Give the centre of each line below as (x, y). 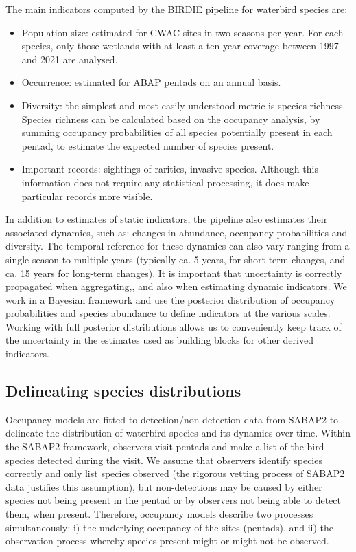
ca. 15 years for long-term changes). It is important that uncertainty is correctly (174, 273)
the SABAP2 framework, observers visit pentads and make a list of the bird (165, 446)
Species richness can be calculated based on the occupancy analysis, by (171, 119)
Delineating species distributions (123, 391)
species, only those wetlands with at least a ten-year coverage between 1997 (180, 46)
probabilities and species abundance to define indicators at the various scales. (168, 313)
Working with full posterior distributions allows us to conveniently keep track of (174, 326)
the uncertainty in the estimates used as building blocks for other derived (159, 340)
